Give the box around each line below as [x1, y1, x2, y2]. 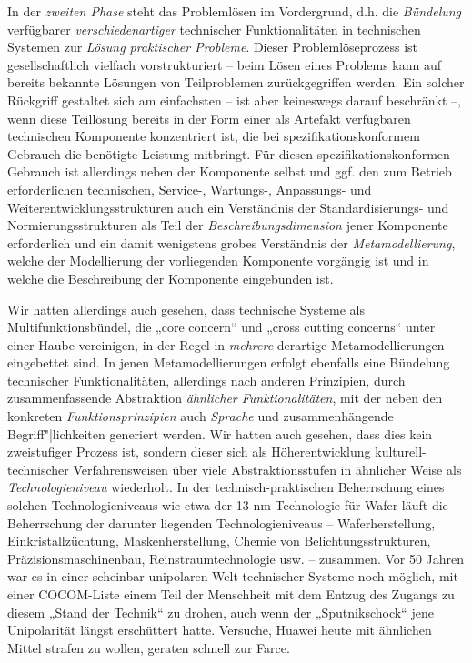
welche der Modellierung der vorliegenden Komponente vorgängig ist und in [7, 251, 429, 270]
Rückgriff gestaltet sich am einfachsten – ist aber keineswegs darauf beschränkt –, [7, 90, 461, 109]
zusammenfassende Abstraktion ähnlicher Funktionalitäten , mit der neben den [7, 388, 443, 407]
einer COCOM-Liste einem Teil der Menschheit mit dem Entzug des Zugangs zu [7, 585, 455, 603]
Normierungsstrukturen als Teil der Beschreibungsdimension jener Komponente [7, 216, 448, 235]
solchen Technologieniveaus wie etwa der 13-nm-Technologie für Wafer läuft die [7, 496, 448, 515]
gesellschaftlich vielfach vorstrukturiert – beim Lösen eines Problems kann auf [7, 55, 442, 74]
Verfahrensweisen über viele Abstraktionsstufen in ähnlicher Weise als [73, 459, 462, 478]
